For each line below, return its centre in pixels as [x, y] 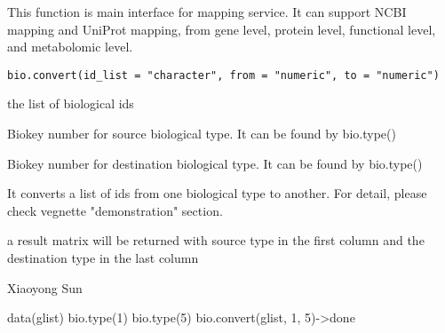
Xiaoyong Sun [45, 287]
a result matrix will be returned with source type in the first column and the [216, 240]
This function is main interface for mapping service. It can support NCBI [207, 12]
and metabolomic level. [70, 47]
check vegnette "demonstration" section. [115, 210]
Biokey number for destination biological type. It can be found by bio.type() [215, 163]
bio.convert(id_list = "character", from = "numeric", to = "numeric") [223, 75]
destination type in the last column [103, 258]
